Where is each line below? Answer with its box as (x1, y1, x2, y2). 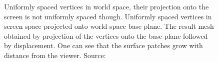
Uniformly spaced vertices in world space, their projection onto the (4, 1, 209, 11)
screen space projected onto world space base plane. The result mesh (4, 21, 214, 31)
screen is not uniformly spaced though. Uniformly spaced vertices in (4, 11, 212, 21)
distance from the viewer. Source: (4, 50, 106, 60)
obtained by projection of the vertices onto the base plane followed (4, 30, 208, 41)
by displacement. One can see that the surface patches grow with (4, 40, 203, 51)
